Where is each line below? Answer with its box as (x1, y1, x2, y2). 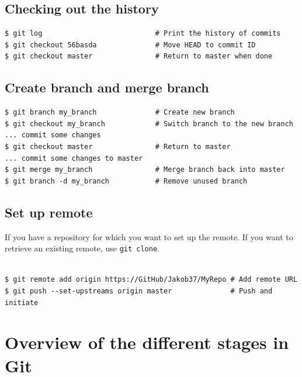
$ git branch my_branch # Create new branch (5, 108, 235, 117)
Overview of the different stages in (5, 330, 289, 354)
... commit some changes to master (5, 154, 143, 162)
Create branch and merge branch (5, 78, 209, 96)
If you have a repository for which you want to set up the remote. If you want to (5, 230, 293, 243)
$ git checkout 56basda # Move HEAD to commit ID (5, 40, 256, 49)
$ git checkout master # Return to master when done (5, 52, 273, 61)
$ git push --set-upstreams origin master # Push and (5, 286, 273, 295)
